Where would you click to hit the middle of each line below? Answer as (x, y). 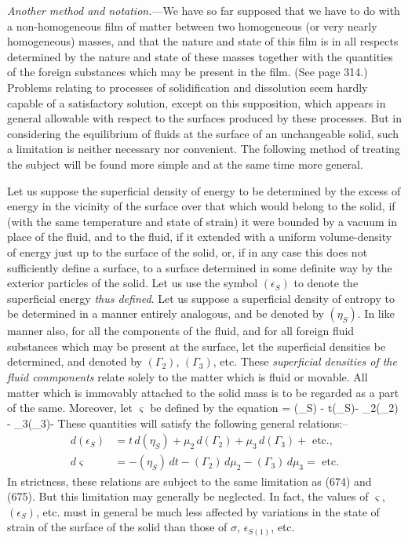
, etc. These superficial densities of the (305, 361)
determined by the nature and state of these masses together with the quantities (200, 56)
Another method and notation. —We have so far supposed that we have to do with (204, 10)
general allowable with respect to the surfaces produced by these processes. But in (204, 118)
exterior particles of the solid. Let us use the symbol (133, 283)
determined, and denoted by (75, 361)
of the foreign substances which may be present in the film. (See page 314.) (188, 72)
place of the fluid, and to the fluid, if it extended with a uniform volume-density (200, 237)
